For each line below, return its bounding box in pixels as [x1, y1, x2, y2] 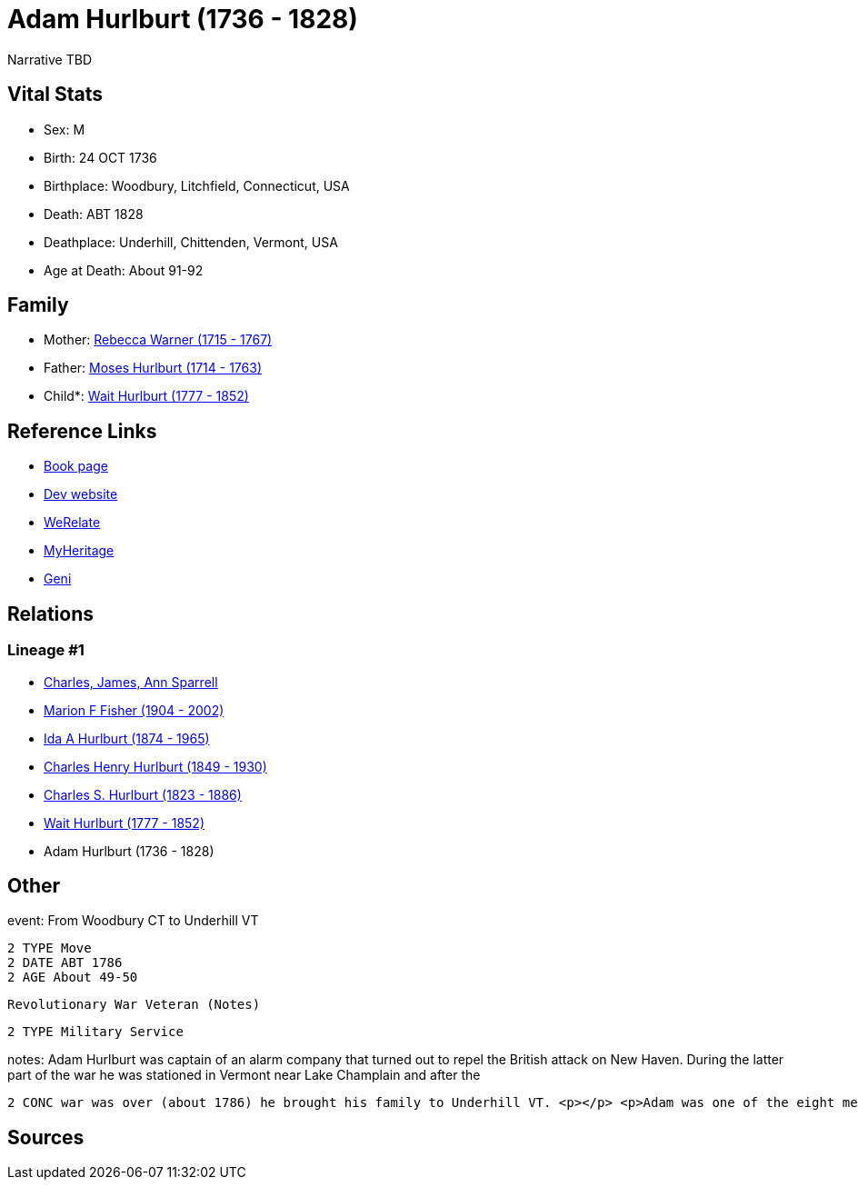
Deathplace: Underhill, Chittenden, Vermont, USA [44, 234, 338, 250]
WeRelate [44, 514, 101, 531]
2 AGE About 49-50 [7, 970, 138, 985]
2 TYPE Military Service [7, 1024, 184, 1040]
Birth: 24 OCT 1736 [44, 149, 157, 165]
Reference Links [7, 419, 157, 443]
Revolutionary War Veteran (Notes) [7, 997, 261, 1012]
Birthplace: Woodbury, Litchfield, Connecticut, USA [44, 177, 350, 194]
